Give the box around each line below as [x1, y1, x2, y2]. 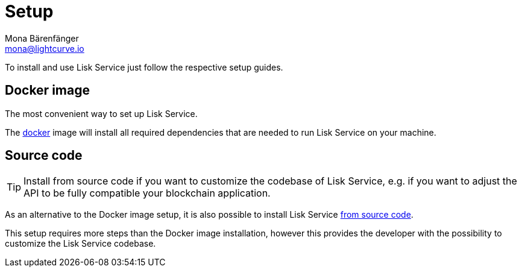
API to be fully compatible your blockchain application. [24, 187, 271, 200]
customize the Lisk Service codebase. [5, 238, 156, 249]
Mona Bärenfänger [5, 33, 79, 43]
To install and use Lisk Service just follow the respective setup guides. [5, 62, 283, 72]
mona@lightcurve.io [5, 43, 84, 54]
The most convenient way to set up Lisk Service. [5, 108, 198, 119]
